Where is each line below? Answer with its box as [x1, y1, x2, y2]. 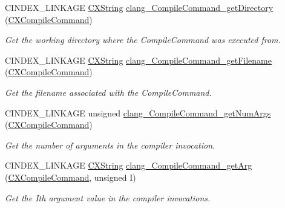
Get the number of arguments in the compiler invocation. [5, 138, 215, 151]
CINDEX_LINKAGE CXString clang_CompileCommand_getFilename [5, 53, 272, 66]
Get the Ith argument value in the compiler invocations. [5, 191, 211, 204]
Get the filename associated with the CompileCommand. [5, 86, 212, 98]
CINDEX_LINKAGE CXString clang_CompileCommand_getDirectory [5, 1, 274, 13]
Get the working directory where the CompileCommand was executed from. [5, 33, 281, 46]
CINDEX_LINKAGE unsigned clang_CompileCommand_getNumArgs [5, 106, 271, 119]
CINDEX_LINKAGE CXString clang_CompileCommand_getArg [5, 159, 252, 172]
